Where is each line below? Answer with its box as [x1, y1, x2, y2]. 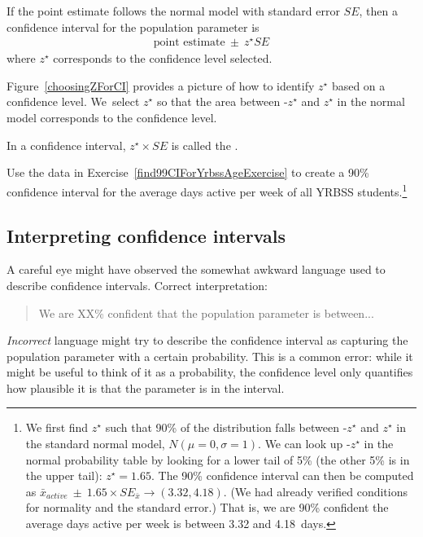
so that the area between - [156, 93, 288, 110]
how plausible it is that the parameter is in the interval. [7, 379, 285, 396]
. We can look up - [258, 435, 351, 452]
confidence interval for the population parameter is [7, 18, 259, 35]
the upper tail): [25, 467, 102, 484]
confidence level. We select [7, 93, 140, 110]
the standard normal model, [25, 435, 165, 452]
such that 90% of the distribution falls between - [105, 419, 347, 436]
